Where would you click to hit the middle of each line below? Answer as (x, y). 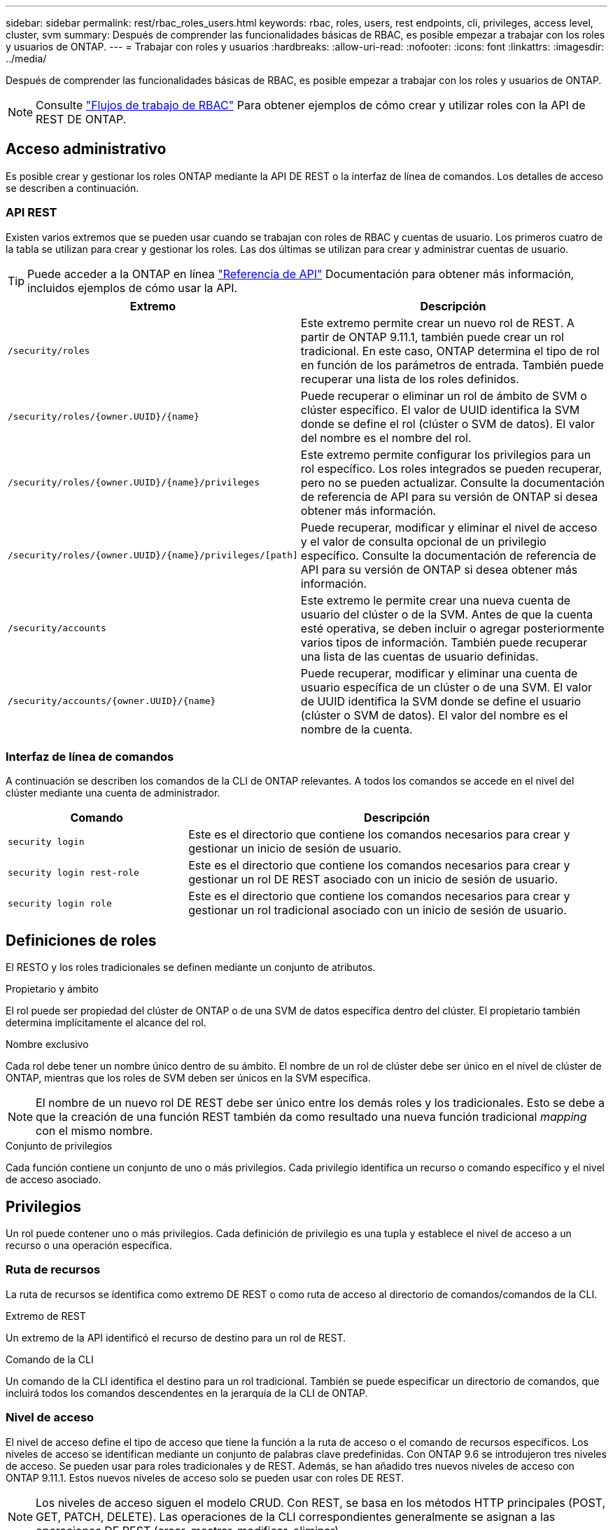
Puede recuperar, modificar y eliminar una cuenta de (439, 673)
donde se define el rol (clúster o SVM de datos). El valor (448, 423)
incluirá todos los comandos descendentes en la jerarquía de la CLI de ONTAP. (187, 1393)
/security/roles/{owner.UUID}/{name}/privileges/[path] (153, 556)
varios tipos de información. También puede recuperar (444, 642)
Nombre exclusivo (47, 1045)
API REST (31, 213)
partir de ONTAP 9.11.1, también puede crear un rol (432, 337)
